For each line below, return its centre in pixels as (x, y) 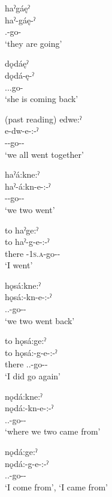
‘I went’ (19, 265)
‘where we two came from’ (53, 431)
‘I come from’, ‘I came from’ (56, 486)
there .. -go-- (26, 364)
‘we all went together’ (44, 154)
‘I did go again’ (33, 376)
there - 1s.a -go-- (33, 253)
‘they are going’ (34, 43)
